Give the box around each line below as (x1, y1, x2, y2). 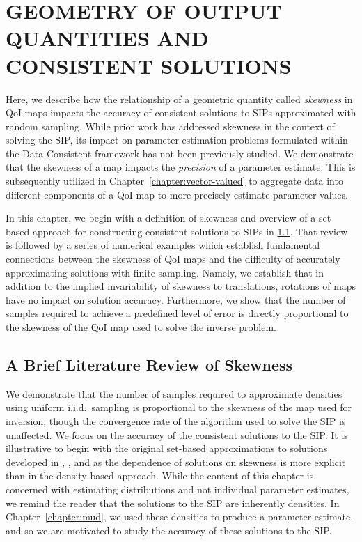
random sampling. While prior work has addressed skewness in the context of (6, 118, 335, 133)
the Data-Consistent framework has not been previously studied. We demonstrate (6, 146, 354, 160)
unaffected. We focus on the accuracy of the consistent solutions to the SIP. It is (6, 427, 348, 442)
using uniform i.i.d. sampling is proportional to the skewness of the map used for (6, 400, 352, 415)
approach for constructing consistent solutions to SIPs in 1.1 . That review (32, 224, 348, 238)
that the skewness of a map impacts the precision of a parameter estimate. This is (6, 160, 356, 174)
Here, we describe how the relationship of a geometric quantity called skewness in (6, 91, 353, 106)
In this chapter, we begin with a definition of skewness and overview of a (6, 210, 316, 225)
